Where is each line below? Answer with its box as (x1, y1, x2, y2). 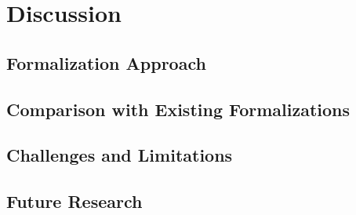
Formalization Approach (6, 50, 206, 75)
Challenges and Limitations (6, 143, 233, 167)
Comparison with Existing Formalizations (6, 97, 351, 121)
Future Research (6, 189, 143, 213)
